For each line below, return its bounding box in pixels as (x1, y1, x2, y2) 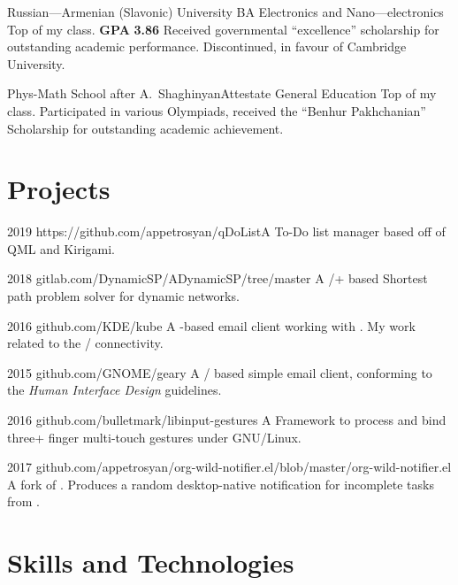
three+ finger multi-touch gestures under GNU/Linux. (7, 427, 302, 446)
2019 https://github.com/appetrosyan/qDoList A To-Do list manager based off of (7, 222, 446, 241)
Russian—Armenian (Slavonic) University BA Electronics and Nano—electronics (7, 3, 444, 20)
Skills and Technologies (7, 544, 294, 581)
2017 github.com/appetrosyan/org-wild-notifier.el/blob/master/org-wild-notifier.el (7, 458, 452, 476)
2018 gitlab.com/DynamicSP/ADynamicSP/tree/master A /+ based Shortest (7, 269, 428, 288)
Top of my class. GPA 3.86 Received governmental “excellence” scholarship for (7, 19, 439, 38)
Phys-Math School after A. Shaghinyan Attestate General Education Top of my (7, 84, 437, 103)
